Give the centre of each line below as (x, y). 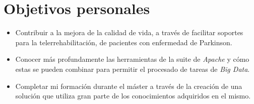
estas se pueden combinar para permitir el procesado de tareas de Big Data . (133, 69)
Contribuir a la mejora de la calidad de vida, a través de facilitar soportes (129, 32)
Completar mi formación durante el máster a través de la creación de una (129, 86)
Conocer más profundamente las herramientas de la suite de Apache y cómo (132, 59)
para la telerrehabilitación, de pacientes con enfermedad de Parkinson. (124, 42)
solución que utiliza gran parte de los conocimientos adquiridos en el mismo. (133, 96)
